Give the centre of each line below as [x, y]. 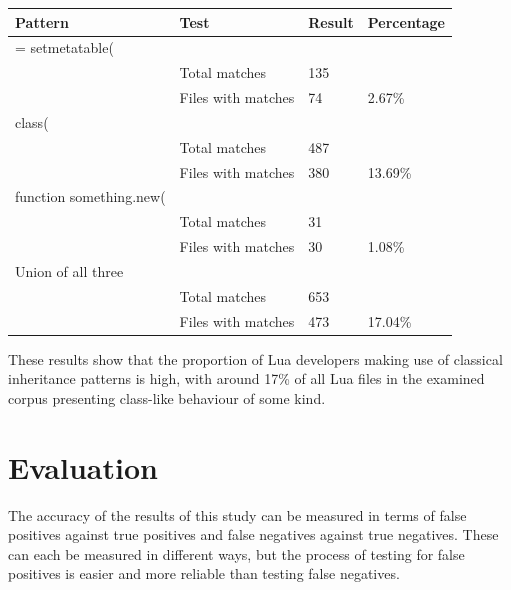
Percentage [406, 21]
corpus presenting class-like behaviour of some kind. [167, 397]
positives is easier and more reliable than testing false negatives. [204, 573]
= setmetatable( [64, 47]
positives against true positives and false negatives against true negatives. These [253, 534]
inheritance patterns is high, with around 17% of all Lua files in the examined [246, 378]
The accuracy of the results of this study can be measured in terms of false [237, 514]
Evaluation [83, 466]
